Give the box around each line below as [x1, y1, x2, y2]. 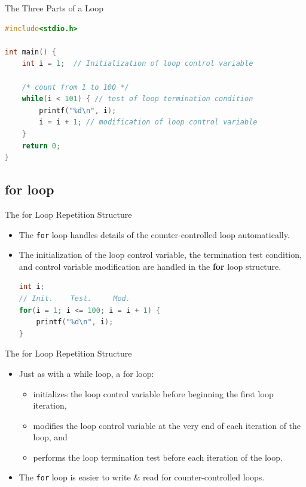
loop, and [33, 431, 68, 443]
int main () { [5, 47, 56, 56]
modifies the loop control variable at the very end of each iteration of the [33, 419, 301, 431]
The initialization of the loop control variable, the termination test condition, [19, 248, 302, 261]
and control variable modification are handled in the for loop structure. [19, 260, 281, 272]
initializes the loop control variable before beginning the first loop [33, 387, 274, 400]
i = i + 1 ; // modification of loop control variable [39, 118, 258, 127]
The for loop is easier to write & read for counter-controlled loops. [19, 471, 265, 483]
